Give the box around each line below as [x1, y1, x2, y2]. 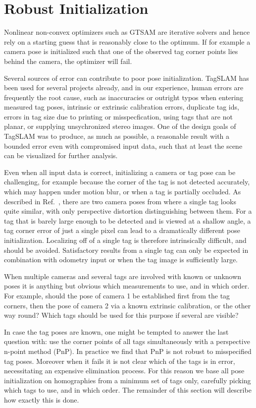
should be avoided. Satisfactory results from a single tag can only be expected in [4, 244, 249, 255]
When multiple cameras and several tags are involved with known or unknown [4, 271, 242, 281]
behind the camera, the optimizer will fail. [4, 56, 132, 66]
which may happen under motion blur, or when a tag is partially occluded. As [4, 186, 241, 197]
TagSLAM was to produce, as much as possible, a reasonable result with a [4, 131, 230, 141]
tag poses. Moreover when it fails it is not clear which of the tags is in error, [4, 355, 235, 366]
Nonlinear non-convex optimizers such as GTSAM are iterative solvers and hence [4, 27, 250, 37]
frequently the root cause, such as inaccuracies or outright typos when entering [4, 92, 244, 102]
